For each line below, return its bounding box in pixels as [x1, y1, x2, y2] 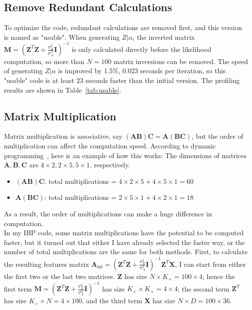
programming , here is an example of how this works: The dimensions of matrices [4, 150, 247, 160]
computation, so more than [4, 56, 84, 66]
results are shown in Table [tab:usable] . [4, 84, 121, 95]
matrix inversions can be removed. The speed [114, 56, 248, 66]
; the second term [178, 283, 230, 294]
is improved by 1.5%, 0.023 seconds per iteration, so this [58, 65, 226, 76]
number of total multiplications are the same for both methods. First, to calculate [4, 246, 248, 257]
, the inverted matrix [133, 32, 195, 42]
